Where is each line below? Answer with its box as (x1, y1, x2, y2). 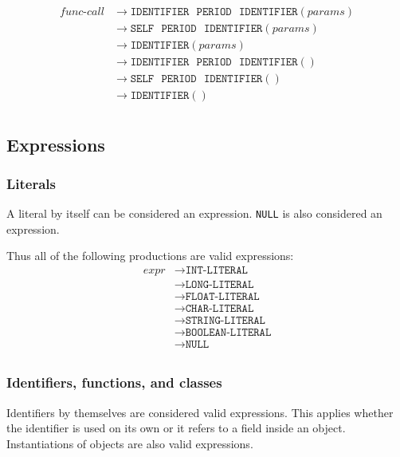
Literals (6, 173, 57, 193)
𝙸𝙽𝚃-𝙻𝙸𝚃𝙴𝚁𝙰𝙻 (185, 265, 248, 277)
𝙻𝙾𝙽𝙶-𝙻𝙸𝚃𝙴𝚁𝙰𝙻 (185, 279, 254, 291)
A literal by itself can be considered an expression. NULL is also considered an (6, 205, 382, 222)
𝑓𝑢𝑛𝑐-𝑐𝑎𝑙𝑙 (60, 6, 104, 18)
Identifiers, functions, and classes (6, 372, 222, 392)
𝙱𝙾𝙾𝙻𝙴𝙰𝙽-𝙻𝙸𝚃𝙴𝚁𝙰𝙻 (185, 327, 272, 339)
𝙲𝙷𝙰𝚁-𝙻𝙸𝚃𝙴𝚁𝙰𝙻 (185, 303, 254, 315)
